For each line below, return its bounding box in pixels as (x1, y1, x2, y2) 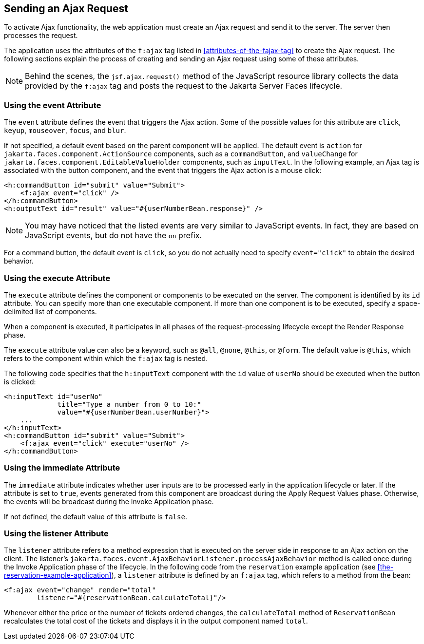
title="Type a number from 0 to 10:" (57, 400, 201, 408)
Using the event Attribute (4, 100, 101, 110)
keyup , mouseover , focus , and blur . (4, 126, 126, 135)
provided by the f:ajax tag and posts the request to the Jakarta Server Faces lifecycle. (25, 81, 343, 91)
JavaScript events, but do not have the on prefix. (25, 230, 202, 241)
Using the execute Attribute (4, 273, 111, 283)
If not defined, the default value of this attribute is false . (4, 512, 187, 521)
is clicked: (4, 377, 36, 386)
